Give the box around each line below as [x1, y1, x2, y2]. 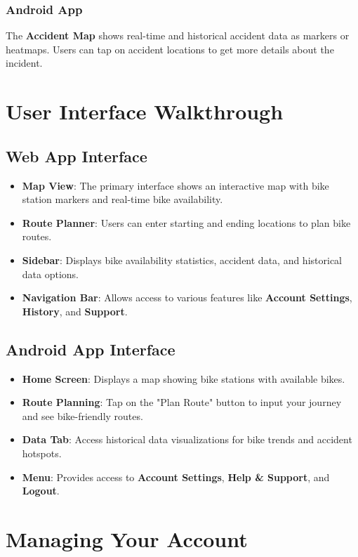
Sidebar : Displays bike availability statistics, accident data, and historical [22, 252, 342, 267]
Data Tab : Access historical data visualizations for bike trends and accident [22, 432, 352, 447]
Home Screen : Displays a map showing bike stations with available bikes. [22, 371, 345, 386]
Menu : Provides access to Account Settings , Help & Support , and [22, 469, 330, 484]
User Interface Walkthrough [6, 97, 284, 126]
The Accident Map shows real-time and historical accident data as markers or [6, 28, 350, 43]
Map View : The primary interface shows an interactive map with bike [22, 178, 329, 192]
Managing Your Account [6, 524, 248, 553]
